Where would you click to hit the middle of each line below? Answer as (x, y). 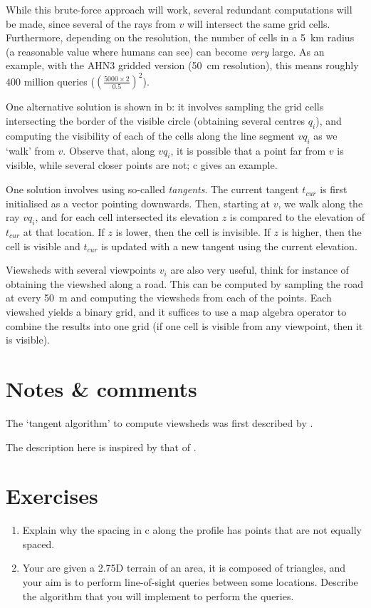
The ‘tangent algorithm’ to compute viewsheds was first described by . (160, 422)
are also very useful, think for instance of (260, 270)
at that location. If (64, 232)
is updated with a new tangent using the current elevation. (229, 246)
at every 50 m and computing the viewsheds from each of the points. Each (169, 298)
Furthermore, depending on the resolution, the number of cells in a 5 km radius (180, 37)
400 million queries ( (50, 81)
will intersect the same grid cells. (258, 23)
